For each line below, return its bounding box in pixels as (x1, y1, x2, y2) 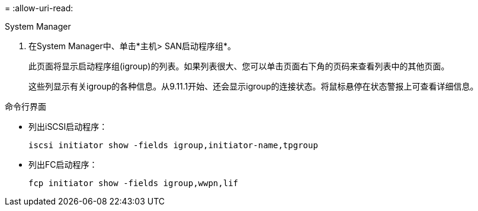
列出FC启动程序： (28, 159, 98, 170)
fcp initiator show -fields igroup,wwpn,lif (28, 178, 239, 188)
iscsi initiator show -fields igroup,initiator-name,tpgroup (28, 140, 318, 150)
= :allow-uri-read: (5, 3, 73, 13)
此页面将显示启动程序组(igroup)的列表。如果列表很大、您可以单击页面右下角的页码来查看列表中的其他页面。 (28, 61, 450, 71)
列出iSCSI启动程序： (28, 122, 108, 132)
